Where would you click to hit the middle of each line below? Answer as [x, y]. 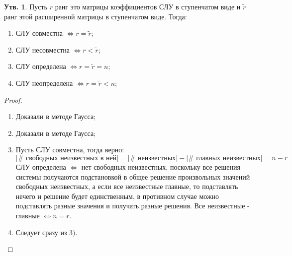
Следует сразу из [41, 232]
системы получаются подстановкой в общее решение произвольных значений [133, 176]
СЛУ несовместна [43, 49]
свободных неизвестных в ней [71, 158]
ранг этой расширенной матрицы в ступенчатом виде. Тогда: [96, 16]
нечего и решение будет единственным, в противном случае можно [117, 196]
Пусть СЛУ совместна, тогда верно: [70, 150]
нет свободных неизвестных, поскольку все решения [161, 166]
